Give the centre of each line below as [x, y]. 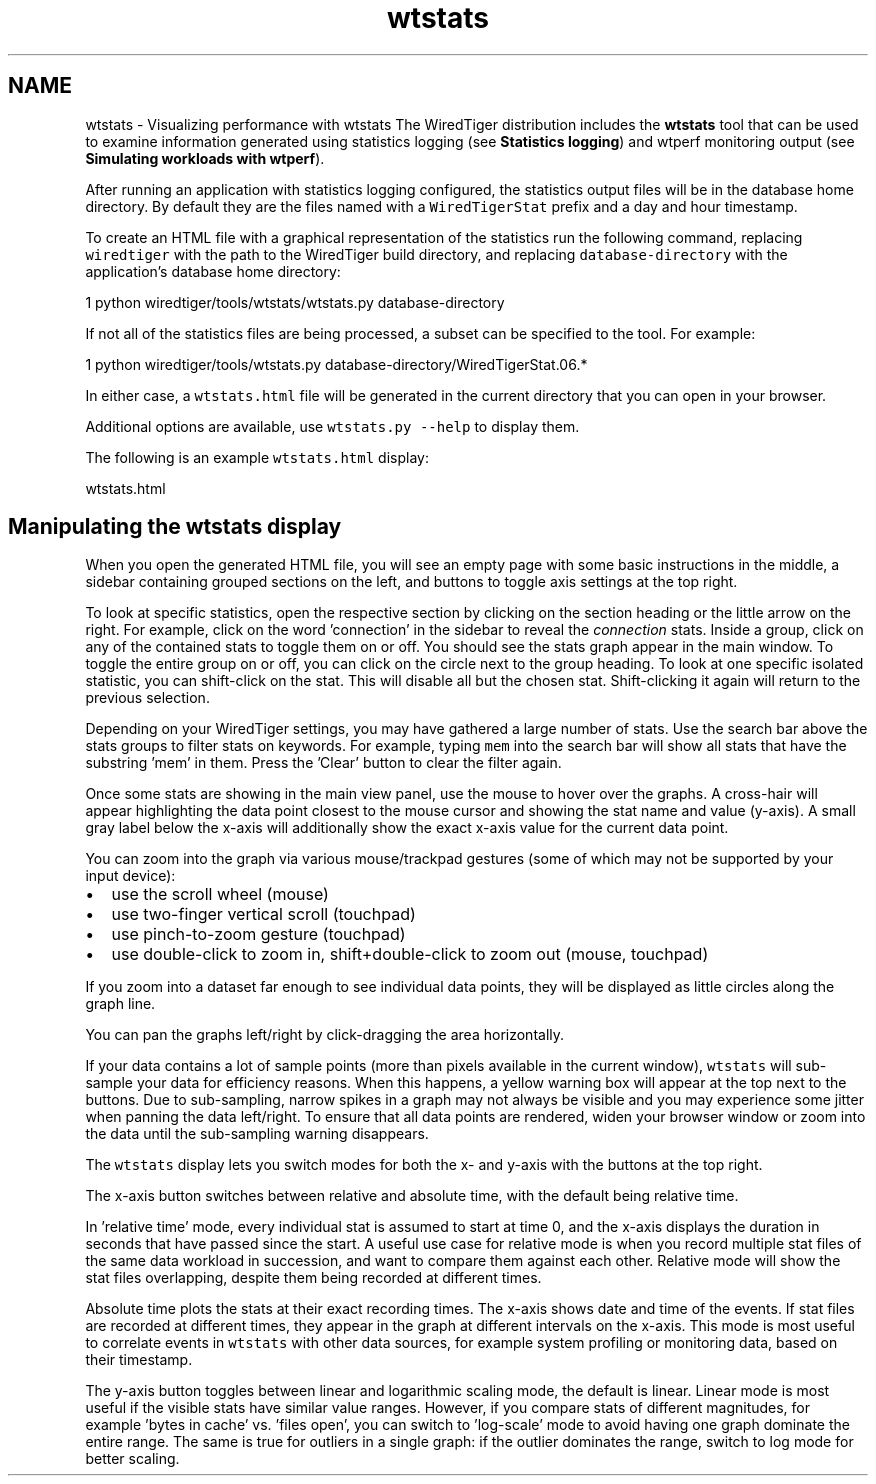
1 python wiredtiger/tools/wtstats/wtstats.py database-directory [295, 302]
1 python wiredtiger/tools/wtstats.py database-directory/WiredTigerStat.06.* [336, 364]
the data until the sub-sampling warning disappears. [257, 1134]
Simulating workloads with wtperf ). [205, 158]
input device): [130, 876]
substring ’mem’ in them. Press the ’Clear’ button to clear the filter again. [323, 763]
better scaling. [132, 1459]
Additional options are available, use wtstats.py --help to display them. [332, 426]
